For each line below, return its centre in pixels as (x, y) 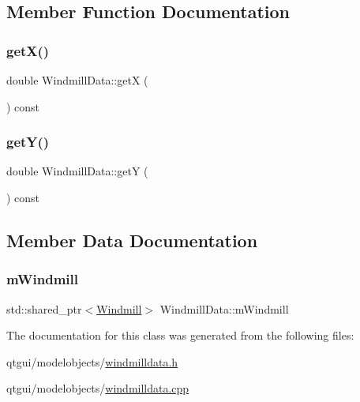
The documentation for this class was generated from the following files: (180, 335)
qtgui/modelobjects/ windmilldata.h (92, 361)
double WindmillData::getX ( (77, 80)
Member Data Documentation (132, 240)
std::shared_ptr (44, 308)
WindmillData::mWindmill (224, 308)
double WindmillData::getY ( (77, 171)
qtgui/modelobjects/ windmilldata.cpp (98, 388)
